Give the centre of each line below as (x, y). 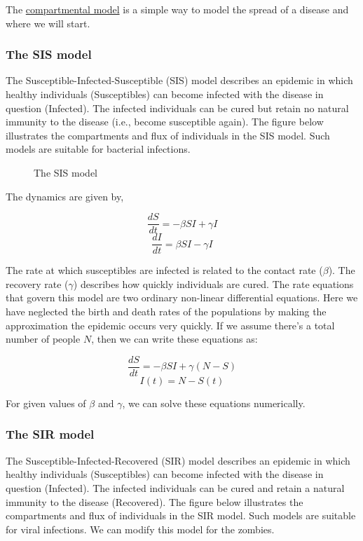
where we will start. (48, 23)
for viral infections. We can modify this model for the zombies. (140, 529)
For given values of (46, 403)
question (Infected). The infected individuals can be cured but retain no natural (177, 108)
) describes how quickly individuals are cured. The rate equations (213, 283)
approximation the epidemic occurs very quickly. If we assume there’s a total (170, 325)
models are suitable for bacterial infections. (98, 149)
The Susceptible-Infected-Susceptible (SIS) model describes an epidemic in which (179, 80)
